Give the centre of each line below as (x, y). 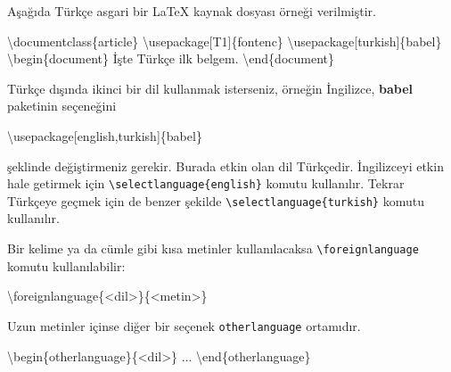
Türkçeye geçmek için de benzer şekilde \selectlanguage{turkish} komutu (216, 200)
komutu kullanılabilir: (66, 265)
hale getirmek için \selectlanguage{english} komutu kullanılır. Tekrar (206, 183)
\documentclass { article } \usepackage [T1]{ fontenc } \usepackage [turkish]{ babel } (225, 41)
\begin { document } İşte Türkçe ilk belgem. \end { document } (171, 58)
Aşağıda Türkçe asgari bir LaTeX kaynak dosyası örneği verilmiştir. (192, 11)
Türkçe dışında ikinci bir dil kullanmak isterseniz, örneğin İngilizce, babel (210, 88)
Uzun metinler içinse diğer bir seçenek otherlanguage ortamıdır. (184, 325)
